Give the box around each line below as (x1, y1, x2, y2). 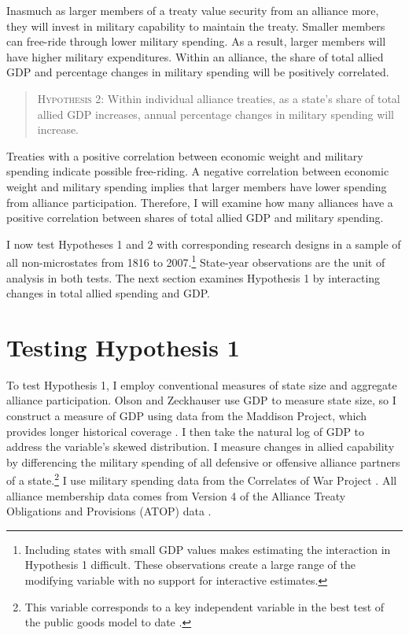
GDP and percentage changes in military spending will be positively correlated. (6, 64, 389, 80)
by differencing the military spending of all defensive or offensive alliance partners (6, 453, 400, 470)
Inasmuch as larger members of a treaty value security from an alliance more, (6, 2, 379, 18)
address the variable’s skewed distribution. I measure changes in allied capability (6, 438, 395, 455)
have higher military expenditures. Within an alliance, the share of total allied (6, 48, 384, 65)
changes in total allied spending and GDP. (6, 285, 210, 301)
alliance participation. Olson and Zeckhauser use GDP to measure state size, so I (6, 392, 396, 408)
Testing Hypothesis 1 (6, 330, 240, 363)
